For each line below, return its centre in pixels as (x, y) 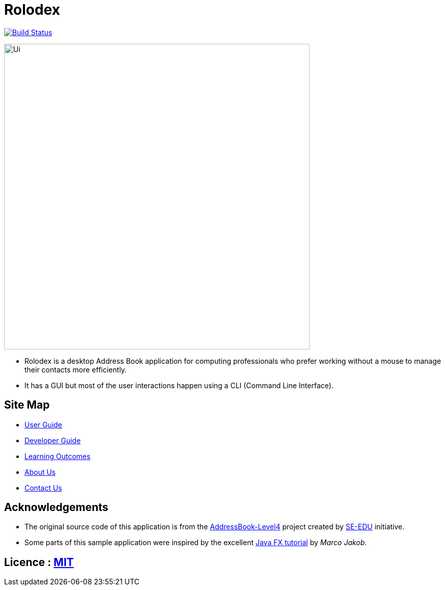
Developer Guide (53, 440)
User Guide (44, 424)
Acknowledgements (56, 507)
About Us (40, 472)
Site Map (27, 405)
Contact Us (43, 488)
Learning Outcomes (58, 456)
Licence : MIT (39, 562)
